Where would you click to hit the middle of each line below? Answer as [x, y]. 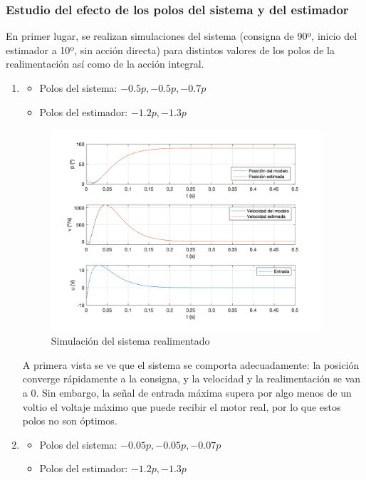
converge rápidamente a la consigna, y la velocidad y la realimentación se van [192, 379]
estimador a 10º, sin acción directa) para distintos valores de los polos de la [170, 49]
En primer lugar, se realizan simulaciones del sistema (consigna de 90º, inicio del [182, 36]
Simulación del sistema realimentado [130, 341]
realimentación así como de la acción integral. [105, 64]
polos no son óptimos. [70, 421]
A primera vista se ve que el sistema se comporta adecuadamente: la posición [191, 364]
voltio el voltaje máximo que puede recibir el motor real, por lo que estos [182, 406]
